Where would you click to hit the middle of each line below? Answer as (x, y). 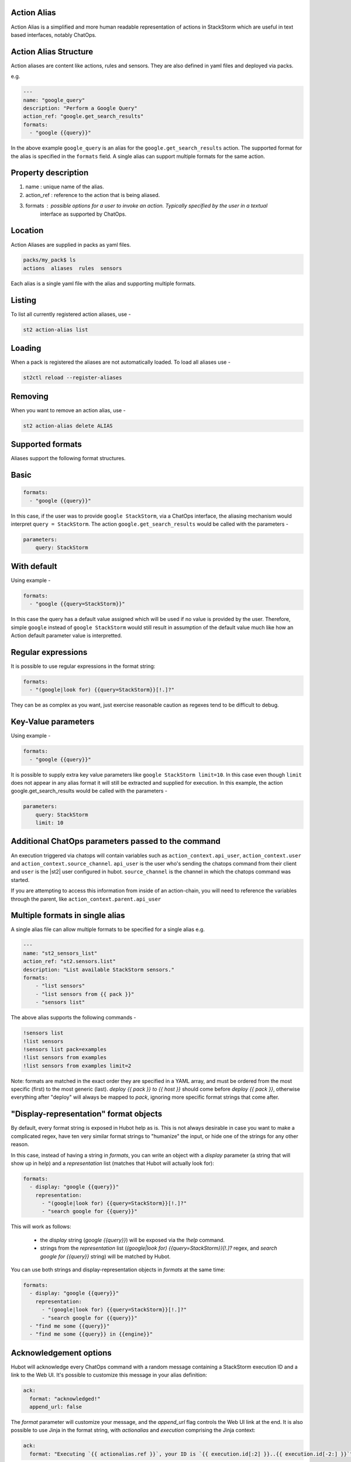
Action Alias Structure (52, 52)
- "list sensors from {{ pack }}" (85, 994)
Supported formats (46, 444)
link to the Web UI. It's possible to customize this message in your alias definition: (109, 1375)
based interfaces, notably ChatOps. (54, 35)
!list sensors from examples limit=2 (77, 1066)
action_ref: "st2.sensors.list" (70, 961)
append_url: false (56, 1407)
